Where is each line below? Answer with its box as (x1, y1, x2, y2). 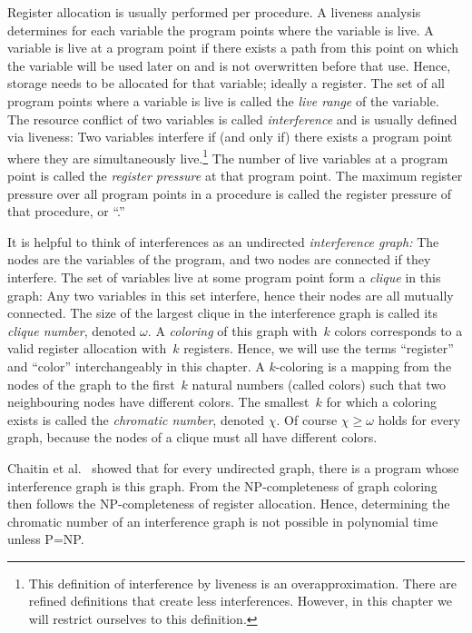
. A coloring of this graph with (147, 321, 318, 340)
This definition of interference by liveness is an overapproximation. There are (28, 573, 457, 592)
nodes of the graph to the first (7, 374, 175, 393)
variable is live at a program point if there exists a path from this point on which (7, 38, 459, 57)
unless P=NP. (7, 529, 84, 549)
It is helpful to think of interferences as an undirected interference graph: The (7, 232, 439, 251)
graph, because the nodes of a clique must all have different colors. (7, 428, 378, 447)
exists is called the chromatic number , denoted (7, 410, 265, 429)
